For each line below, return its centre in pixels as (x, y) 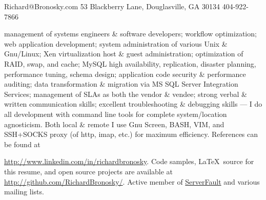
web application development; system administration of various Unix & (116, 43)
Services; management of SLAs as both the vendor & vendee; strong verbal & (126, 94)
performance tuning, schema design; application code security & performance (125, 74)
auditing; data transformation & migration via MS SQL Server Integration (121, 84)
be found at (22, 144)
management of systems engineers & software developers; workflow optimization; (130, 34)
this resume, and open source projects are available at (89, 171)
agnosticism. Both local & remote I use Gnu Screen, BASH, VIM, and (114, 124)
